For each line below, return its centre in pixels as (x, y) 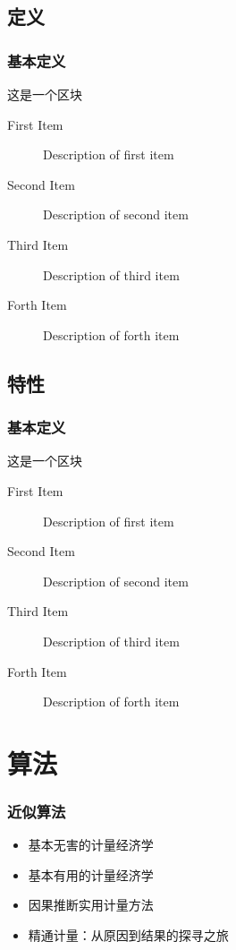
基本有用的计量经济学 (91, 874)
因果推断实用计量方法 (91, 905)
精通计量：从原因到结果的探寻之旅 (128, 935)
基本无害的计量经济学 (91, 845)
